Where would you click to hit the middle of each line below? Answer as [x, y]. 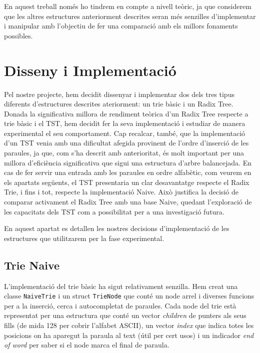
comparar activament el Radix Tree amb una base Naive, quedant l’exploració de [128, 202]
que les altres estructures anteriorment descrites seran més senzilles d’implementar [130, 16]
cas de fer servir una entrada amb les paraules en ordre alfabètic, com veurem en [128, 172]
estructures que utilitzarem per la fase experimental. [84, 238]
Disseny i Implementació [90, 70]
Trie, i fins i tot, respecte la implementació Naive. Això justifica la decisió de [121, 192]
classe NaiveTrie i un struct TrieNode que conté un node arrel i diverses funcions [129, 296]
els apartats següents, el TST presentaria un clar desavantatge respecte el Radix [127, 182]
